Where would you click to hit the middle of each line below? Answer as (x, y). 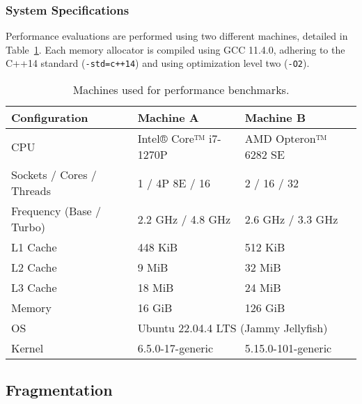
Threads (31, 191)
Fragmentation (59, 390)
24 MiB (263, 288)
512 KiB (265, 247)
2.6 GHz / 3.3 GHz (291, 219)
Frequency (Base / (56, 211)
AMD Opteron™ (286, 139)
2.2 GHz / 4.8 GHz (184, 219)
